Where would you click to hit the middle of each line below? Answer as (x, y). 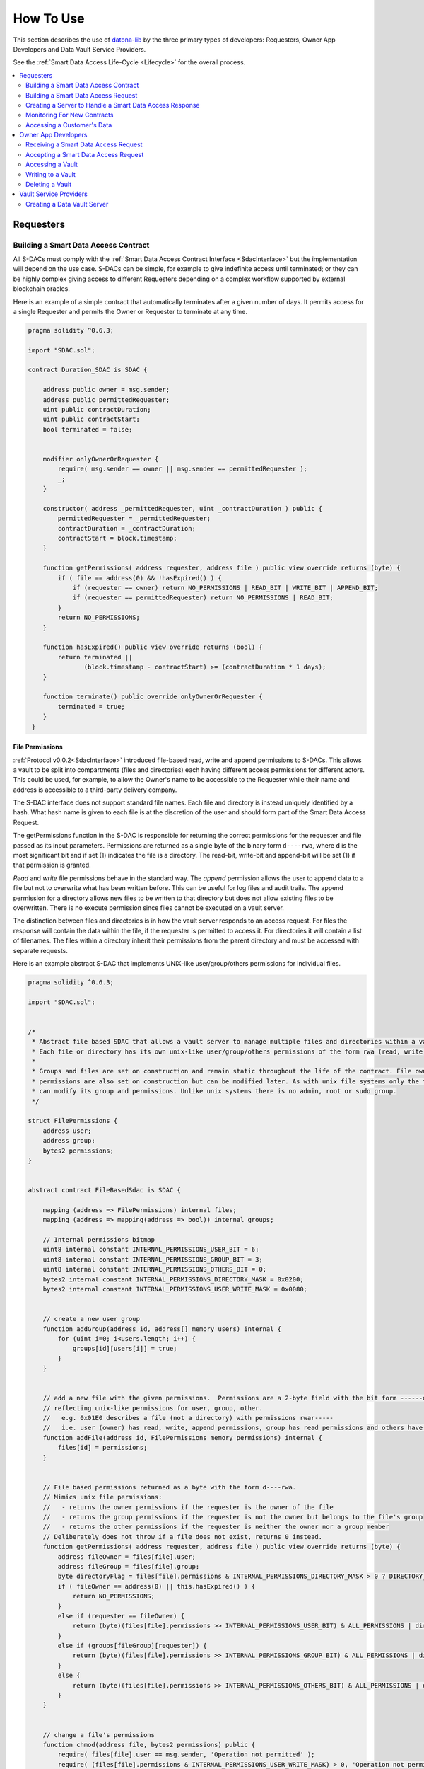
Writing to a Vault (51, 174)
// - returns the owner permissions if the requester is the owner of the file (188, 1507)
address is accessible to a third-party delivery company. (95, 790)
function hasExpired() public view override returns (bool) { (153, 647)
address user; (67, 1131)
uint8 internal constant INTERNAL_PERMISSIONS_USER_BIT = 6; (151, 1250)
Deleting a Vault (49, 185)
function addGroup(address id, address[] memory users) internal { (162, 1329)
